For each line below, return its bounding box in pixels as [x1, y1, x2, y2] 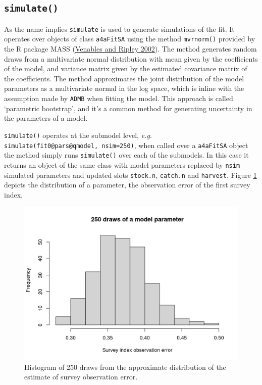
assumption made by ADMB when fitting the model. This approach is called [4, 93, 233, 104]
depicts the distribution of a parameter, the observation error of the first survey [4, 179, 250, 190]
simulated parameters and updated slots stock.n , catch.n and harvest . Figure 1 [4, 169, 257, 180]
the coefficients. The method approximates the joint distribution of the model [4, 73, 244, 83]
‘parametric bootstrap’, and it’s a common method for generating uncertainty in [4, 103, 252, 113]
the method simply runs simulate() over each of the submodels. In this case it [4, 150, 249, 160]
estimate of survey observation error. [24, 371, 138, 382]
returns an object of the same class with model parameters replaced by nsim [4, 159, 240, 170]
